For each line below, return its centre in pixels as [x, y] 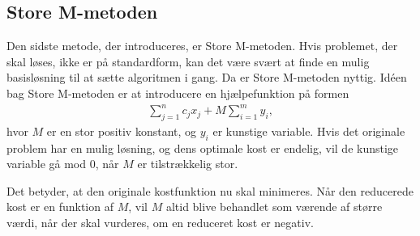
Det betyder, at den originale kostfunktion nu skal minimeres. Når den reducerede [210, 190]
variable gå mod [47, 164]
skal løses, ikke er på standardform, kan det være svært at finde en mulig [188, 61]
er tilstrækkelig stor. [188, 164]
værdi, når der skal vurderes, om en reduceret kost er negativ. [160, 223]
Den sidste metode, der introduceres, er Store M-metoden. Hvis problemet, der [202, 46]
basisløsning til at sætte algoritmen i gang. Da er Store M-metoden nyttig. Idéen [207, 77]
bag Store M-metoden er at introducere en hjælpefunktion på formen [178, 93]
